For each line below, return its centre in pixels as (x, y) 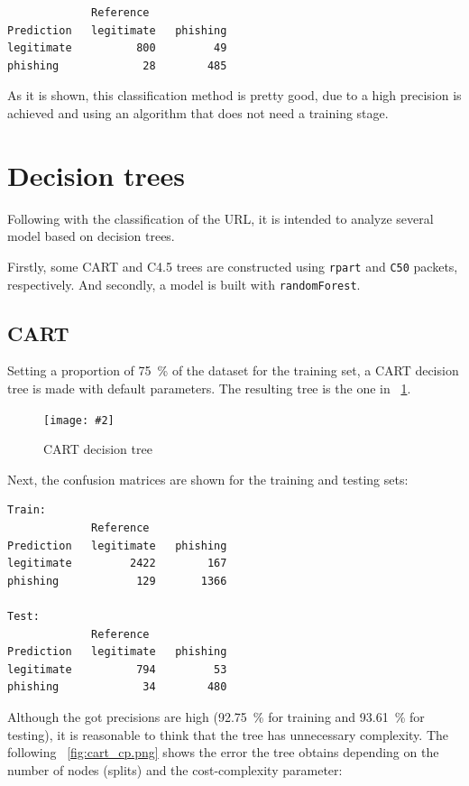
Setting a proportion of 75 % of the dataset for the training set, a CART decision (233, 370)
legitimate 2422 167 (117, 564)
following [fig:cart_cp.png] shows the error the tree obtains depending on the (223, 752)
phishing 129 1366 (117, 581)
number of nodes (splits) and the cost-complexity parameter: (175, 769)
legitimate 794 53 (117, 669)
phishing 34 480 (117, 687)
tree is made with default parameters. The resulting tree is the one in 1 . (209, 388)
